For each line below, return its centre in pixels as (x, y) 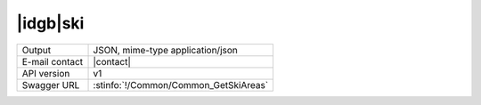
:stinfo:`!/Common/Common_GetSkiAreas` (181, 85)
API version (46, 73)
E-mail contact (53, 61)
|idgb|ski (50, 23)
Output (37, 50)
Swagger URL (51, 85)
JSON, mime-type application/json (165, 50)
